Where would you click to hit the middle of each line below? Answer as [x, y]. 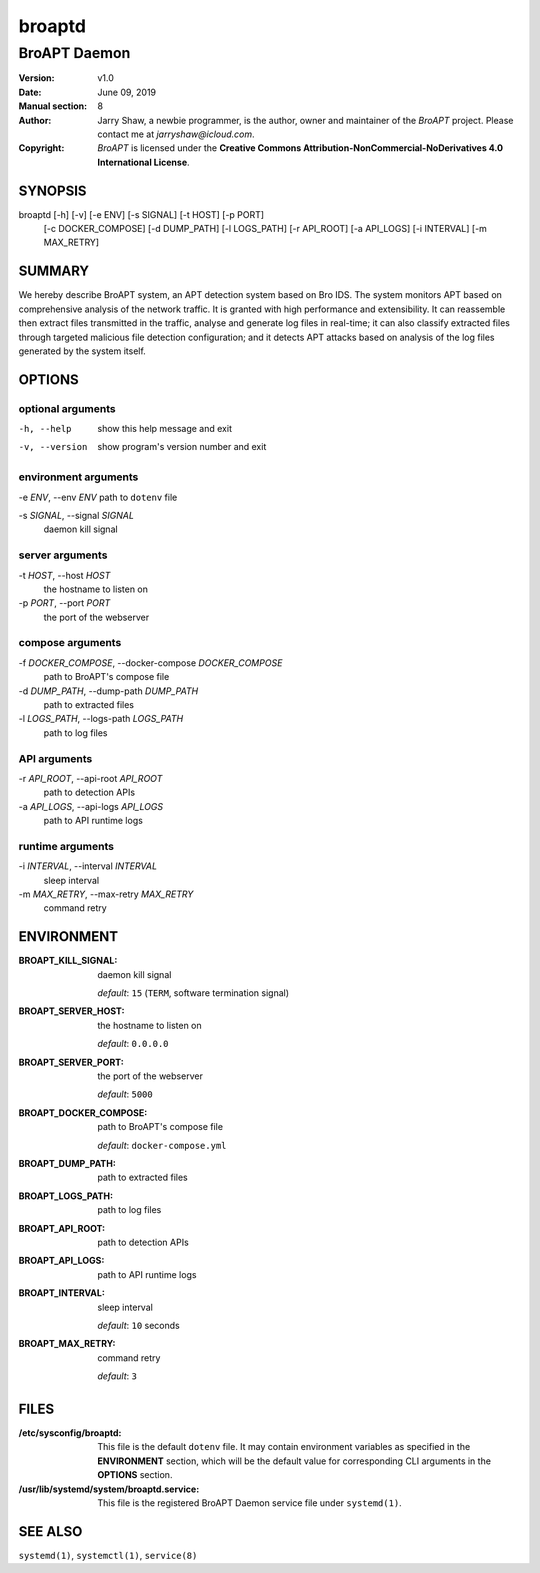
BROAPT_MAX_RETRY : [67, 1344]
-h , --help [45, 429]
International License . [143, 162]
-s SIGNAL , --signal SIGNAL [76, 515]
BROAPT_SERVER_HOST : [71, 1011]
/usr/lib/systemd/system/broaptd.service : [109, 1489]
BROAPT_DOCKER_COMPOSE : [83, 1112]
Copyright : [41, 148]
